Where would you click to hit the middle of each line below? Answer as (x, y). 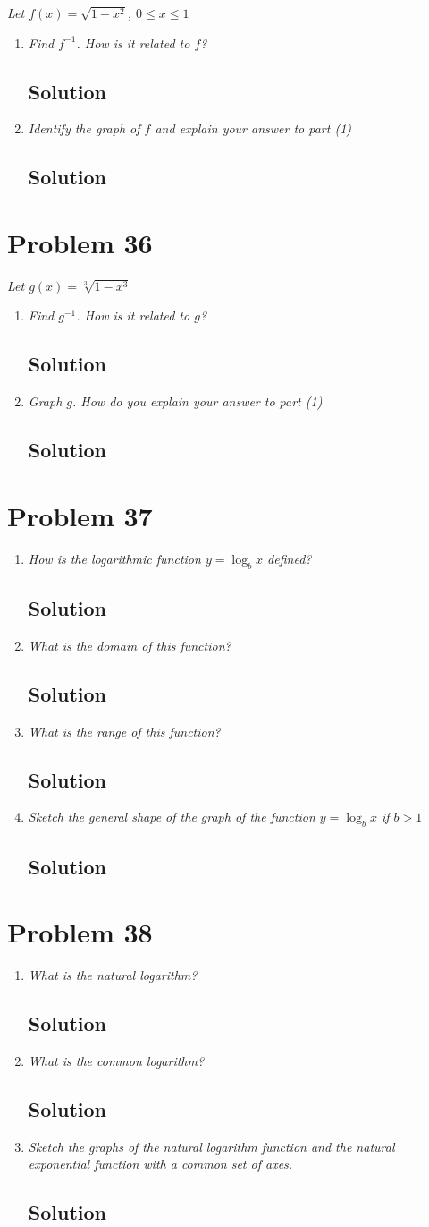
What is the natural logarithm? (113, 975)
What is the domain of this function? (130, 645)
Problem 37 (80, 515)
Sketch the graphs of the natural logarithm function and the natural (211, 1146)
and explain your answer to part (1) (253, 128)
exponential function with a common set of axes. (160, 1164)
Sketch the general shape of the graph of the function (172, 817)
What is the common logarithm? (116, 1060)
